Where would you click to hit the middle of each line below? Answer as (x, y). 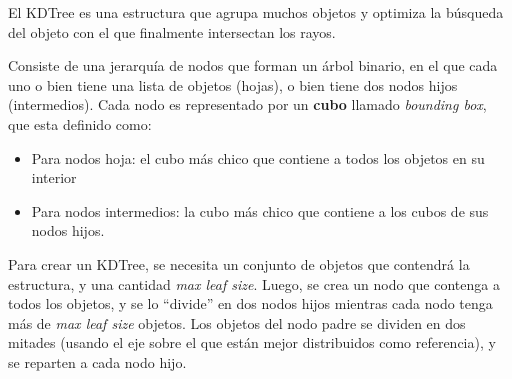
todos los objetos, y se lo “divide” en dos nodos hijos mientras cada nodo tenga (250, 303)
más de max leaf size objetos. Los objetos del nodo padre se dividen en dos (237, 322)
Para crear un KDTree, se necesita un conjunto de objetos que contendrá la (239, 263)
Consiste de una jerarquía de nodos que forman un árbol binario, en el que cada (253, 65)
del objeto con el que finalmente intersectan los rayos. (172, 31)
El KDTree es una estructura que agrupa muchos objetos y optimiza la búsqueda (256, 12)
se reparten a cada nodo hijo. (97, 361)
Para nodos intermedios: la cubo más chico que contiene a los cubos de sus (260, 210)
